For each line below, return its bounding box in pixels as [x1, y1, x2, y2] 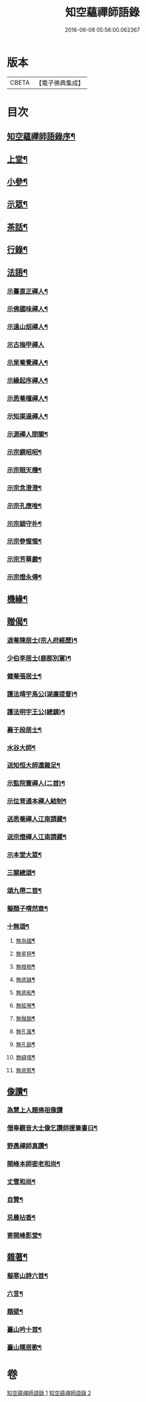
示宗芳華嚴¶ [7, 555, 42, 564]
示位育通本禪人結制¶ [7, 797, 67, 805]
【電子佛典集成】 [35, 79, 84, 87]
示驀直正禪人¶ [7, 287, 48, 296]
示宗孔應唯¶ [7, 501, 42, 510]
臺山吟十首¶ [7, 1325, 42, 1334]
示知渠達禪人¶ [7, 412, 48, 421]
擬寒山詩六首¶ [7, 1272, 48, 1280]
